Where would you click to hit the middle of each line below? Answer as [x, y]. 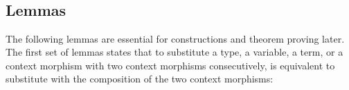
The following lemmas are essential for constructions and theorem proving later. [175, 38]
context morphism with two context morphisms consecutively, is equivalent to [170, 65]
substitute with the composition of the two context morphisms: [140, 79]
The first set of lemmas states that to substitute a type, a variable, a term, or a [174, 52]
